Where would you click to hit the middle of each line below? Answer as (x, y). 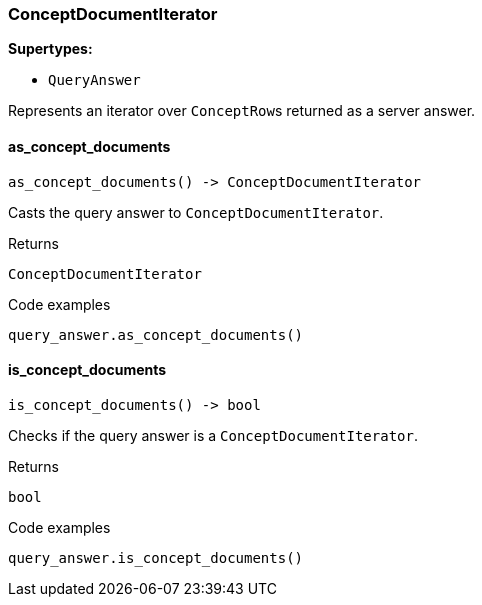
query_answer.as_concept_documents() (156, 334)
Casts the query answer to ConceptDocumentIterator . (196, 212)
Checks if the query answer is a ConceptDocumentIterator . (213, 435)
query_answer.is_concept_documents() (156, 557)
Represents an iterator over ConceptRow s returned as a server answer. (242, 111)
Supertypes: (50, 49)
